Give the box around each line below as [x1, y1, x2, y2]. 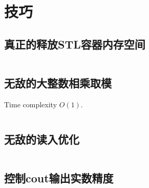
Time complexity [4, 99, 57, 109]
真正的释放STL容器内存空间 [4, 36, 145, 52]
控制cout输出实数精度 [4, 170, 114, 185]
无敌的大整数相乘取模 [4, 75, 112, 90]
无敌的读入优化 [4, 131, 79, 147]
